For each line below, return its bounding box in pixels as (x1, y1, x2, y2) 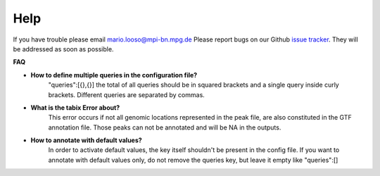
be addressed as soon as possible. (13, 44, 114, 53)
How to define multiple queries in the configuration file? (30, 70, 198, 79)
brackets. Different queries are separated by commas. (48, 90, 205, 99)
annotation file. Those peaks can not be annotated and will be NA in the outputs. (48, 123, 281, 132)
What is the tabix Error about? (30, 103, 120, 112)
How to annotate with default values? (30, 136, 142, 144)
